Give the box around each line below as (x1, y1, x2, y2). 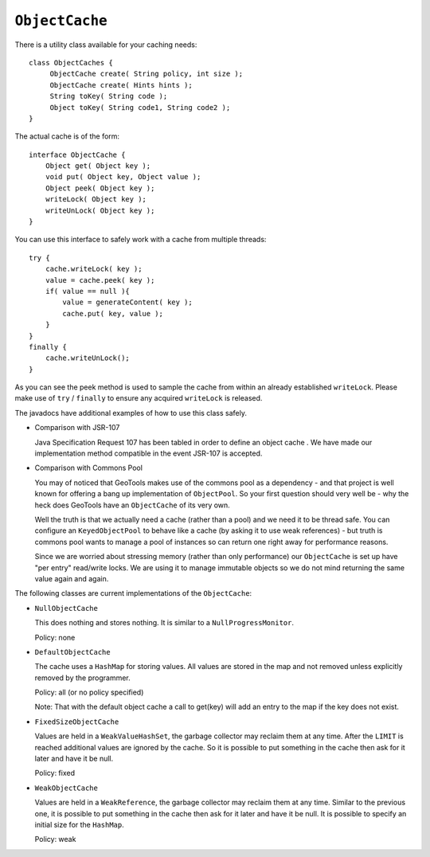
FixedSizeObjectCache (34, 717, 119, 726)
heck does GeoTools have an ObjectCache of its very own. (34, 500, 230, 510)
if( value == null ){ (45, 287, 131, 295)
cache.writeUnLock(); (45, 354, 131, 362)
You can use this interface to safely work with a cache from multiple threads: (14, 235, 267, 245)
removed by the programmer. (34, 673, 131, 683)
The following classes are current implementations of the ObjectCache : (14, 589, 252, 598)
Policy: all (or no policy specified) (34, 687, 144, 697)
